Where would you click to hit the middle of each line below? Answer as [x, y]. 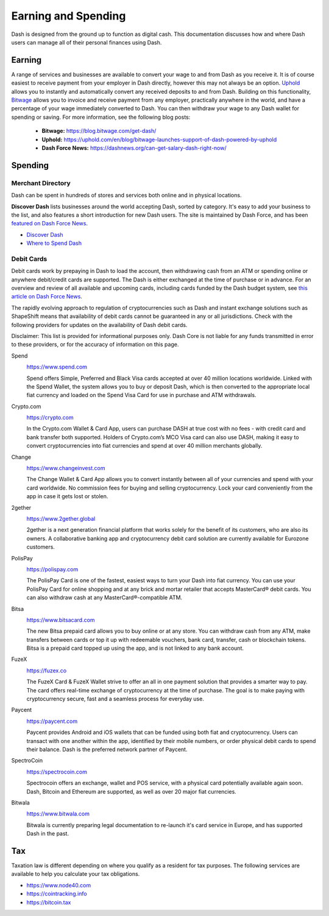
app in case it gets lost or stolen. [67, 496]
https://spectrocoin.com [57, 772]
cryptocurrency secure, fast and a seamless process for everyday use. [115, 699]
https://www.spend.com [57, 367]
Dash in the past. [48, 834]
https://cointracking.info [57, 894]
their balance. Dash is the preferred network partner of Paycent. [107, 749]
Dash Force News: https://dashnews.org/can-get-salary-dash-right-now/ [134, 148]
